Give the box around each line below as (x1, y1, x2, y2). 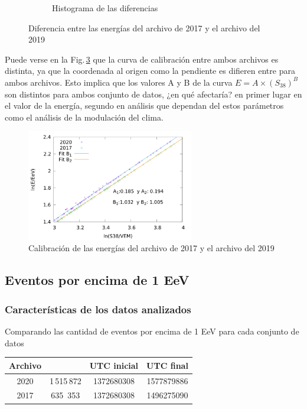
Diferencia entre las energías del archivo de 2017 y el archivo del (28, 21, 260, 34)
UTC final (146, 359, 188, 371)
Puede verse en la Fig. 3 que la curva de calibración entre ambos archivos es (5, 53, 279, 65)
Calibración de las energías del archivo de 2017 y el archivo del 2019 (28, 242, 275, 254)
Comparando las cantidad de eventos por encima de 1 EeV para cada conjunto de (5, 325, 299, 337)
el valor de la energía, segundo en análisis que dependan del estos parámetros (5, 99, 284, 112)
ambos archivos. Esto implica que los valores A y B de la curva (5, 76, 233, 88)
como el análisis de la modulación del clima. (5, 111, 164, 123)
